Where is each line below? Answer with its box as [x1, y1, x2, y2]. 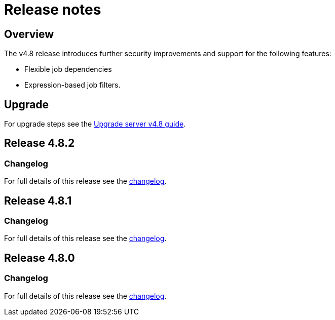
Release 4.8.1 [4, 194, 72, 207]
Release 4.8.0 [4, 251, 75, 264]
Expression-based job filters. [24, 81, 121, 90]
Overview [4, 27, 54, 41]
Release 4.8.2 [4, 137, 75, 150]
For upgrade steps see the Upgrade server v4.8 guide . [4, 119, 186, 129]
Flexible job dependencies [24, 65, 112, 74]
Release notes [4, 1, 101, 18]
